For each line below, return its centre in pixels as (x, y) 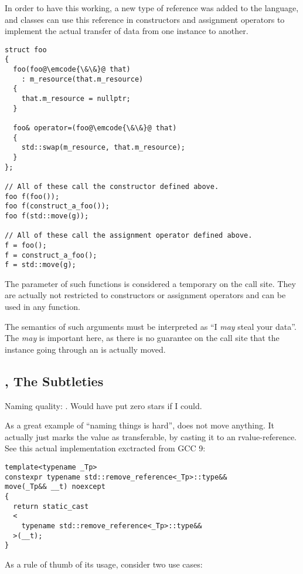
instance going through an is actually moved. (85, 349)
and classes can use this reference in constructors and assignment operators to (145, 19)
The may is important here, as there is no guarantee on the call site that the (142, 338)
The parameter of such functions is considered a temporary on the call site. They (150, 283)
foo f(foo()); (32, 196)
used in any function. (42, 307)
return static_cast (51, 506)
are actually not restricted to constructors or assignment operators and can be (145, 295)
